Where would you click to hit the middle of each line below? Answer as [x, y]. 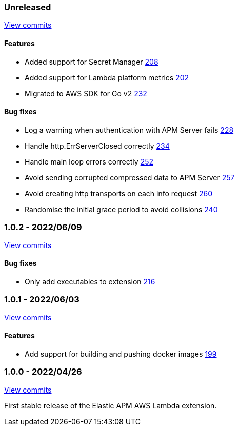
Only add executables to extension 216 [90, 281]
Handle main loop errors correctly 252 [89, 161]
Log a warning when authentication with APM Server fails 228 [129, 130]
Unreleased [28, 7]
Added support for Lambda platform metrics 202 [107, 77]
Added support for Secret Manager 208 [92, 62]
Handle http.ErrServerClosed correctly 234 [97, 146]
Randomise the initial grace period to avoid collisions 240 [121, 209]
